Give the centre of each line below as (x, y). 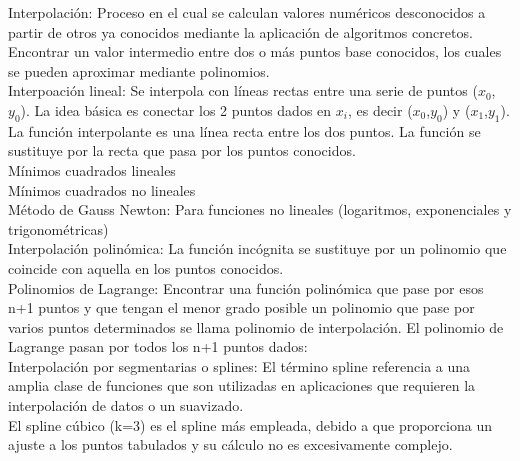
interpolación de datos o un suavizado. (126, 405)
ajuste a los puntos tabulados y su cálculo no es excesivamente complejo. (230, 444)
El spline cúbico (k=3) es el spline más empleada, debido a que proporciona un (250, 424)
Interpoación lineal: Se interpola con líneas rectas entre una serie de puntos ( (243, 90)
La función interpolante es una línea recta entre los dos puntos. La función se (244, 130)
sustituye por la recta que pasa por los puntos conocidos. (182, 150)
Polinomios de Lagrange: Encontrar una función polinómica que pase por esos (246, 287)
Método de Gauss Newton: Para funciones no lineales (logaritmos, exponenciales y (260, 209)
